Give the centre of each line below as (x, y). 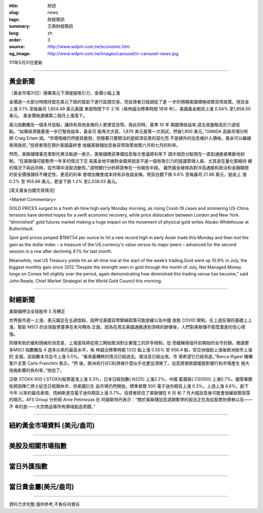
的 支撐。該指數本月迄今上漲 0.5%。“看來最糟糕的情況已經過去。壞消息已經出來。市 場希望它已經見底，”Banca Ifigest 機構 (131, 357)
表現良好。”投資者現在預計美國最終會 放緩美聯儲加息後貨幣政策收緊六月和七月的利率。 (95, 145)
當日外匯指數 (28, 466)
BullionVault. (21, 229)
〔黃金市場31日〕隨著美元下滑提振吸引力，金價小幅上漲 (65, 93)
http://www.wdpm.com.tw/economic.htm (89, 47)
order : (15, 40)
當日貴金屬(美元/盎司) (41, 486)
